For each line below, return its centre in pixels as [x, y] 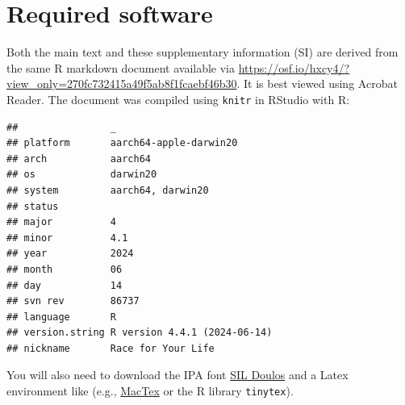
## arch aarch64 [79, 159]
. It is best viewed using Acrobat [317, 84]
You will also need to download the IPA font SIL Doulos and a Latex [177, 375]
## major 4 [62, 222]
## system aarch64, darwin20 [108, 190]
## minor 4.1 [67, 238]
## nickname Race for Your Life [111, 348]
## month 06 [65, 269]
